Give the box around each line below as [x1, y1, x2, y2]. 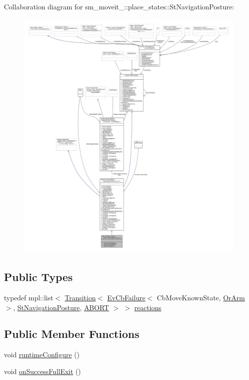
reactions [134, 302, 162, 312]
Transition [64, 292, 96, 302]
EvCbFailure [107, 292, 146, 302]
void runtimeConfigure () [4, 349, 80, 360]
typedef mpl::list [4, 292, 53, 302]
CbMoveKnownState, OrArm [157, 292, 245, 302]
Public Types [4, 269, 73, 285]
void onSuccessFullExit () [4, 366, 81, 376]
